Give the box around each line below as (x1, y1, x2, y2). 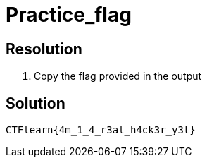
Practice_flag (6, 3, 132, 27)
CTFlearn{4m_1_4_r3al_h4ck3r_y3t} (6, 124, 196, 136)
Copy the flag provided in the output (34, 70, 202, 83)
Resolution (6, 40, 82, 58)
